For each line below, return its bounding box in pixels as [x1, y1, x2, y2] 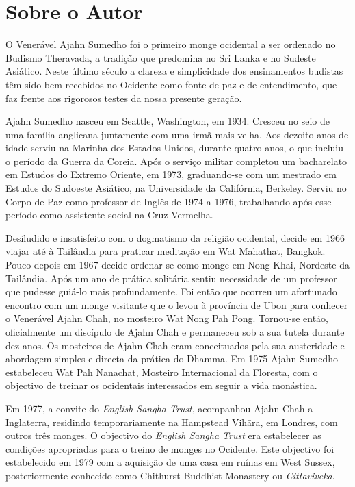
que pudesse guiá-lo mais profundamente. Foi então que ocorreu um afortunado [5, 284, 337, 299]
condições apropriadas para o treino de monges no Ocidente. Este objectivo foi [5, 441, 334, 455]
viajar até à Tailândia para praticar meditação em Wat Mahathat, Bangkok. [5, 244, 326, 258]
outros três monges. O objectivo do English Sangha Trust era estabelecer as [5, 428, 321, 442]
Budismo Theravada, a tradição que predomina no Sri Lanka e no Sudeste [5, 50, 316, 64]
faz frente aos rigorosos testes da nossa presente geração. [5, 90, 242, 105]
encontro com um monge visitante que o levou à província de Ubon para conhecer [5, 297, 348, 312]
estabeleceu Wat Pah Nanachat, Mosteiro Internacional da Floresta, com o [5, 364, 318, 379]
